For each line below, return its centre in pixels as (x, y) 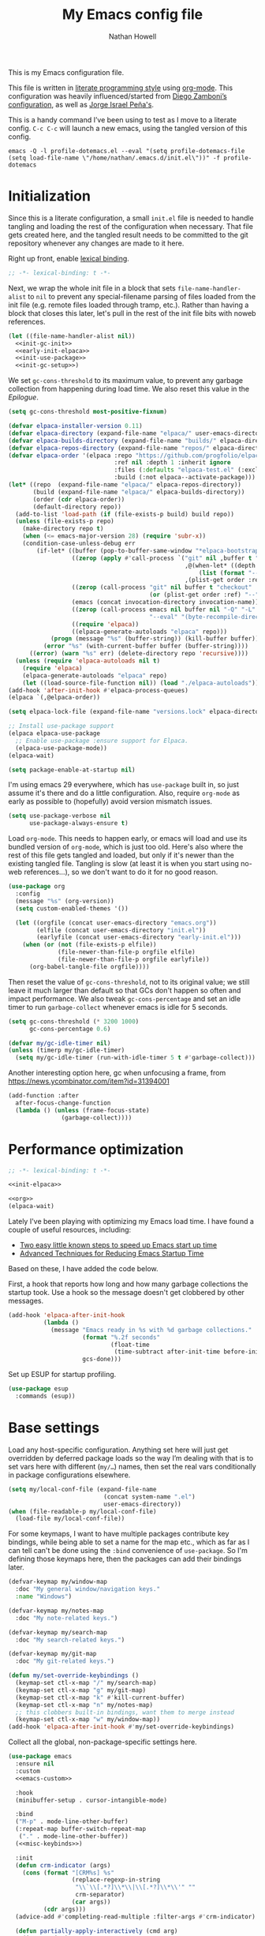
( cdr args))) (65, 1909)
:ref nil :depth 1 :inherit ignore (172, 463)
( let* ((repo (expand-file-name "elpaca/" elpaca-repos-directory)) (125, 485)
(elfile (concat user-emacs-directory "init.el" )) (121, 930)
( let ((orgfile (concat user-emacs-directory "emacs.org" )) (116, 923)
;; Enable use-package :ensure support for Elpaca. (102, 741)
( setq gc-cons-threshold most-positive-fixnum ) (88, 412)
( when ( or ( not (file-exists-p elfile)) (90, 945)
